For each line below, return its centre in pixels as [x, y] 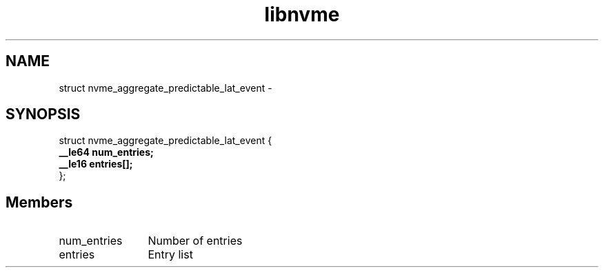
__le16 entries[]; [96, 164]
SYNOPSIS [43, 114]
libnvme [302, 14]
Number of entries [195, 241]
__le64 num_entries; [106, 152]
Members [39, 202]
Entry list [170, 255]
